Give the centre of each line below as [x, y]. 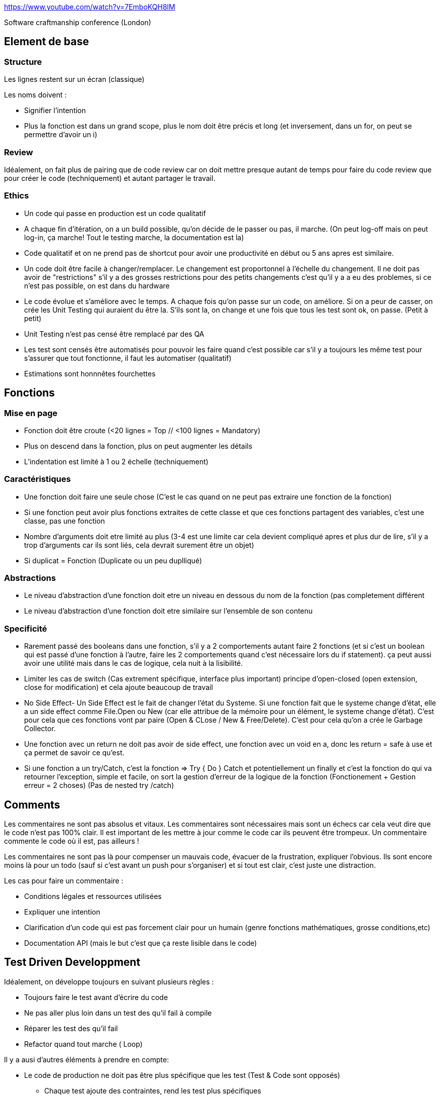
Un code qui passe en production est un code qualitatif [115, 213]
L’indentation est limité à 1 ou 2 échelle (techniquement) [116, 461]
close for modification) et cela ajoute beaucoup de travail [119, 687]
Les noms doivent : [35, 95]
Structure [23, 62]
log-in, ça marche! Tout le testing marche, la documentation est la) [134, 237]
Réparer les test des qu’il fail [71, 1028]
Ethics [17, 196]
